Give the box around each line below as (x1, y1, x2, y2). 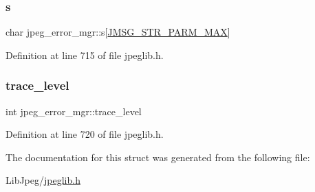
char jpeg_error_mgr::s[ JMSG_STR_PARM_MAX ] (6, 25, 230, 39)
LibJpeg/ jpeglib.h (6, 173, 80, 187)
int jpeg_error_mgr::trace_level (6, 104, 142, 118)
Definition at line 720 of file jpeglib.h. (6, 127, 164, 141)
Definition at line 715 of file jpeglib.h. (6, 47, 164, 62)
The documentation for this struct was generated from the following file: (6, 149, 310, 164)
